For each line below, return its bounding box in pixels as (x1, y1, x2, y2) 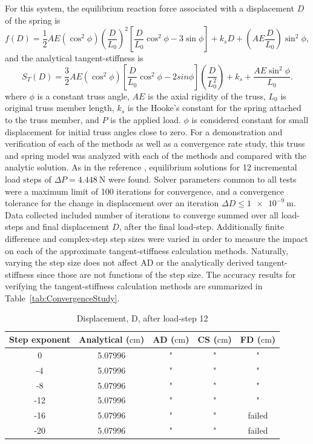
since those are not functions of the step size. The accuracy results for (36, 267, 296, 280)
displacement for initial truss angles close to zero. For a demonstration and (5, 125, 283, 138)
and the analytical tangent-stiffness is (5, 52, 143, 64)
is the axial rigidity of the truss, (148, 89, 266, 102)
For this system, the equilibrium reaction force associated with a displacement (5, 2, 294, 14)
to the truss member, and (5, 113, 99, 126)
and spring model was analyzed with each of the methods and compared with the (5, 149, 307, 161)
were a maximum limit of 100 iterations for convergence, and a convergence (5, 184, 285, 197)
